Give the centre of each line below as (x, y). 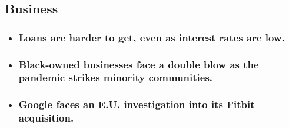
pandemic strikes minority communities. (116, 77)
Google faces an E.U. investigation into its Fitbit (137, 104)
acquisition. (46, 118)
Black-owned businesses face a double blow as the (139, 64)
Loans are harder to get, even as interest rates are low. (152, 37)
